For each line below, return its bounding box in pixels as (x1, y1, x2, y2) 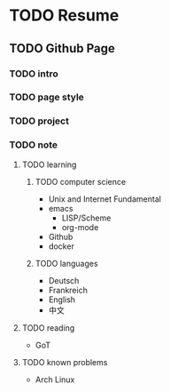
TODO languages (35, 258, 99, 268)
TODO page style (9, 91, 84, 103)
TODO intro (9, 68, 59, 80)
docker (48, 241, 75, 252)
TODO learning (21, 159, 77, 170)
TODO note (9, 139, 58, 151)
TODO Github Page (9, 41, 115, 56)
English (48, 294, 76, 305)
